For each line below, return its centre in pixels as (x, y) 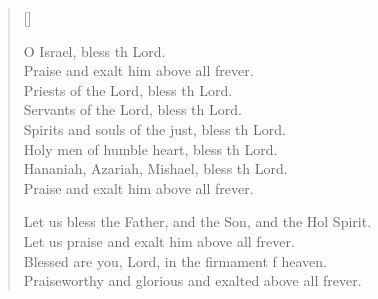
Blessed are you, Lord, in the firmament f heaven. (175, 260)
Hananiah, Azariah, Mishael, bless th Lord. (155, 168)
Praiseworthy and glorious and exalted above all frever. (192, 280)
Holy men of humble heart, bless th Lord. (150, 148)
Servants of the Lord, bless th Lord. (132, 109)
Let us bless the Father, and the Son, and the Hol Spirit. (197, 221)
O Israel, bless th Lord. (94, 50)
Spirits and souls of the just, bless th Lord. (154, 128)
